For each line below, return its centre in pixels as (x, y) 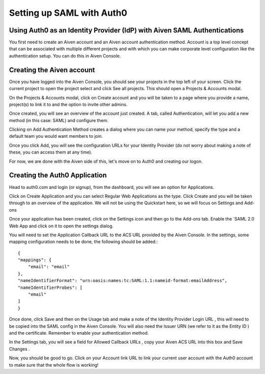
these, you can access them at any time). (51, 152)
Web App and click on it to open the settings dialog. (61, 226)
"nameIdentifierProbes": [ (50, 287)
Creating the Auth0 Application (58, 175)
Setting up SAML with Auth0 (68, 13)
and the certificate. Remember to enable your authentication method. (79, 333)
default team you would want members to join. (56, 136)
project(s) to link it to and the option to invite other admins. (68, 104)
